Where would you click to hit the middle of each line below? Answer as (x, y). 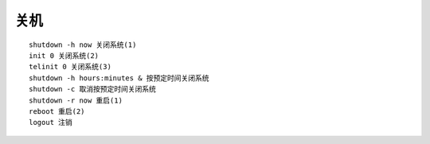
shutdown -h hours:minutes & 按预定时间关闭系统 (119, 78)
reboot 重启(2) (57, 111)
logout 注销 (51, 123)
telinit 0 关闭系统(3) (70, 67)
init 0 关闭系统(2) (64, 55)
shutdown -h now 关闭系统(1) (83, 45)
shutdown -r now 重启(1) (76, 100)
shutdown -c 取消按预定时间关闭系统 (93, 89)
